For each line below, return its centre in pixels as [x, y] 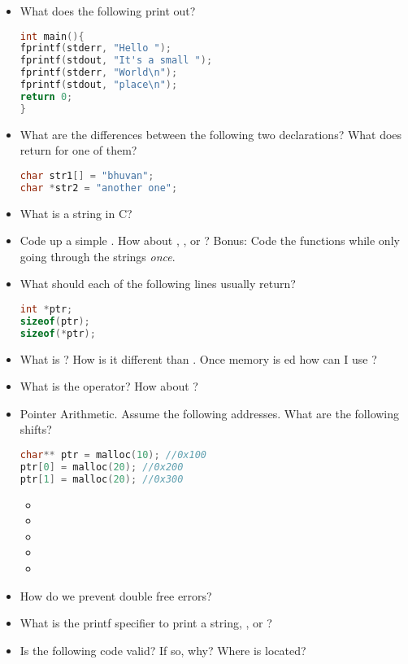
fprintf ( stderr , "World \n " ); [99, 73]
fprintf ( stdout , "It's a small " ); [116, 61]
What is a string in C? [76, 213]
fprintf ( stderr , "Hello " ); [95, 48]
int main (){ [52, 36]
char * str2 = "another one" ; [99, 188]
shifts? [36, 429]
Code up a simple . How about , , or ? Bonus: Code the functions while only [210, 240]
